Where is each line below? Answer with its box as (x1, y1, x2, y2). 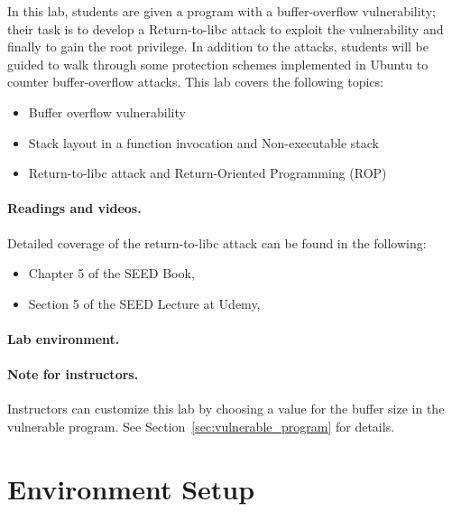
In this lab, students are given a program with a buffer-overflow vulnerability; (7, 2, 436, 20)
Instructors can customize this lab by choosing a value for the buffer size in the (7, 399, 445, 418)
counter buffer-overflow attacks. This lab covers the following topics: (7, 72, 383, 91)
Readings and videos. (7, 199, 142, 218)
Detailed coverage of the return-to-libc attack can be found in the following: (7, 233, 427, 252)
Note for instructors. (7, 365, 139, 384)
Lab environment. (7, 329, 120, 348)
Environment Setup (7, 470, 255, 507)
